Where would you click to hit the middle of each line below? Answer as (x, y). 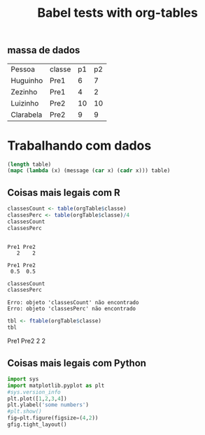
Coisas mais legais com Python (77, 363)
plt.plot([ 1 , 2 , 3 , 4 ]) (37, 399)
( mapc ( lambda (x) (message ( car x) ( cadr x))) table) (89, 171)
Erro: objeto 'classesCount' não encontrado (73, 303)
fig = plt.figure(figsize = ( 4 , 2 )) (53, 418)
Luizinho (25, 103)
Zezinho (24, 92)
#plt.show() (24, 412)
